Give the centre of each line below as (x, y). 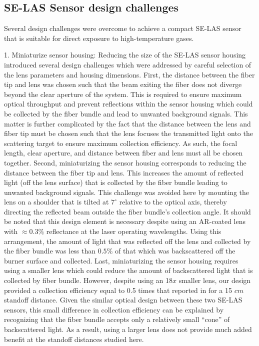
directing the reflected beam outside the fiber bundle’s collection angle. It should (127, 211)
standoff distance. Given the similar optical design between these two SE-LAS (123, 300)
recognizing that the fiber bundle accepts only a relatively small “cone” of (117, 319)
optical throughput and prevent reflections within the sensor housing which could (128, 104)
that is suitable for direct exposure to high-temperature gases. (99, 38)
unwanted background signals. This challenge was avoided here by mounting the (126, 192)
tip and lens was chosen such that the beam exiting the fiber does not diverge (123, 84)
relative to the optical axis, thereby (173, 202)
